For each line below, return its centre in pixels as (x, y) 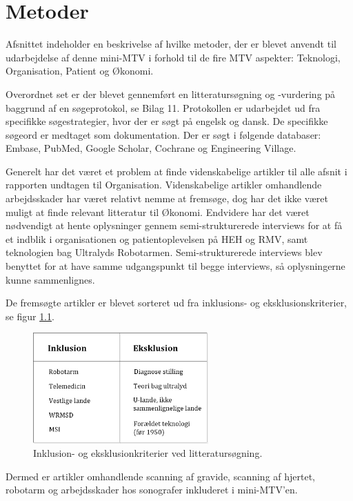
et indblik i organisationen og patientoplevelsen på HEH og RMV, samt (157, 238)
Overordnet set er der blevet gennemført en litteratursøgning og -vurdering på (171, 94)
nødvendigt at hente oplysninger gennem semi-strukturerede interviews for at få (174, 225)
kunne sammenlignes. (50, 279)
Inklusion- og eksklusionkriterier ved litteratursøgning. (148, 453)
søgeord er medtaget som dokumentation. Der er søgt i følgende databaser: (163, 134)
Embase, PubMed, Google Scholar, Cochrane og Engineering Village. (151, 148)
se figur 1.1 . (30, 316)
